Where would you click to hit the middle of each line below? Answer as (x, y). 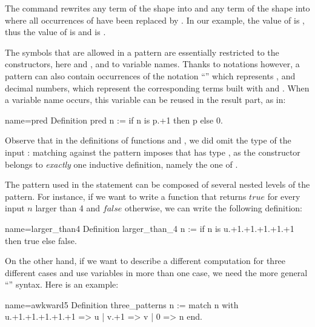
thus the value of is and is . (55, 32)
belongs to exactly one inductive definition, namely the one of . (121, 164)
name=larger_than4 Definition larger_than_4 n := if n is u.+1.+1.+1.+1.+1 (150, 228)
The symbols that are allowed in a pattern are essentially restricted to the (142, 52)
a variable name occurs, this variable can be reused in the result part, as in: (145, 100)
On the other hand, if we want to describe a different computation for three (145, 261)
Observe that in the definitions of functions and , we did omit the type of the (148, 140)
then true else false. (41, 240)
